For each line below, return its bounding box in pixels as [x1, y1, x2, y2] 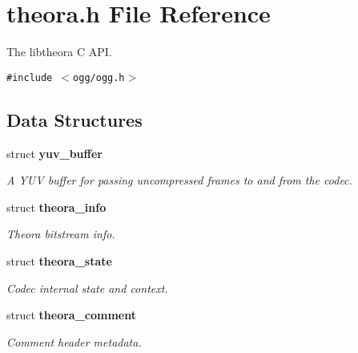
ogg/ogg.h [73, 71, 125, 83]
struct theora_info [6, 198, 107, 215]
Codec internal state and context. [6, 279, 168, 296]
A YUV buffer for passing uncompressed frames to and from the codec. [6, 172, 352, 189]
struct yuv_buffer [6, 144, 103, 161]
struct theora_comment [6, 306, 136, 323]
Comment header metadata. [6, 333, 142, 350]
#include [6, 71, 53, 83]
